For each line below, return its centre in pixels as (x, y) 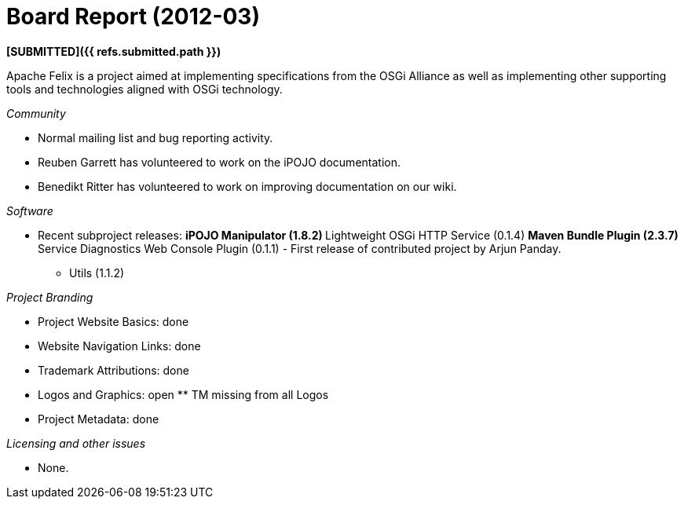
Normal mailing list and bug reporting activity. (155, 137)
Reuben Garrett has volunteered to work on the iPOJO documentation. (219, 162)
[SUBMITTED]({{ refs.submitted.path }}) (114, 51)
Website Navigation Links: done (119, 346)
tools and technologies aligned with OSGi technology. (144, 89)
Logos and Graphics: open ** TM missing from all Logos (183, 394)
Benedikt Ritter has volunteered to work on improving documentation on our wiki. (247, 186)
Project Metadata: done (99, 419)
